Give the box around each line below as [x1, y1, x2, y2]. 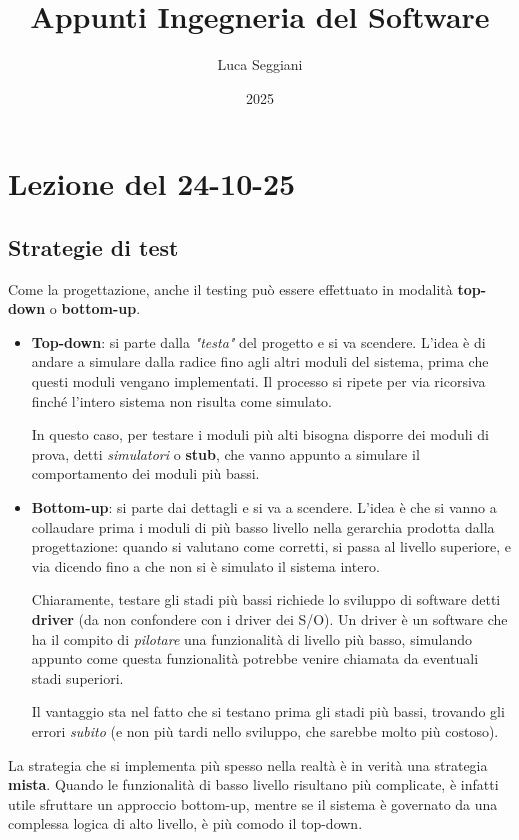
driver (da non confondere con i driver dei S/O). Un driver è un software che [31, 609, 508, 630]
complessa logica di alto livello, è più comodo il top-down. [8, 813, 363, 834]
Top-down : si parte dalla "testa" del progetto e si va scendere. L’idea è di [31, 331, 486, 352]
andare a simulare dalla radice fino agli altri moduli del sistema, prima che [31, 351, 489, 372]
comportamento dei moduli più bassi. [31, 463, 260, 484]
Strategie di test [8, 231, 179, 262]
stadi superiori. [31, 667, 124, 688]
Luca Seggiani [217, 54, 303, 75]
